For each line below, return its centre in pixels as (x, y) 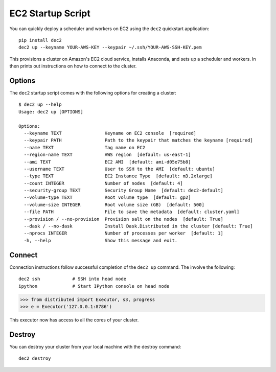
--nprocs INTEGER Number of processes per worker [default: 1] (123, 233)
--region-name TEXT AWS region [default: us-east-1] (107, 155)
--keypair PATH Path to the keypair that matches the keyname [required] (138, 140)
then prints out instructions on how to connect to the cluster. (73, 66)
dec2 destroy (35, 358)
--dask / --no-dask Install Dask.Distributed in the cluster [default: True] (138, 226)
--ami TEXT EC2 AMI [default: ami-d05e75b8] (107, 162)
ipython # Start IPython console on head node (94, 286)
